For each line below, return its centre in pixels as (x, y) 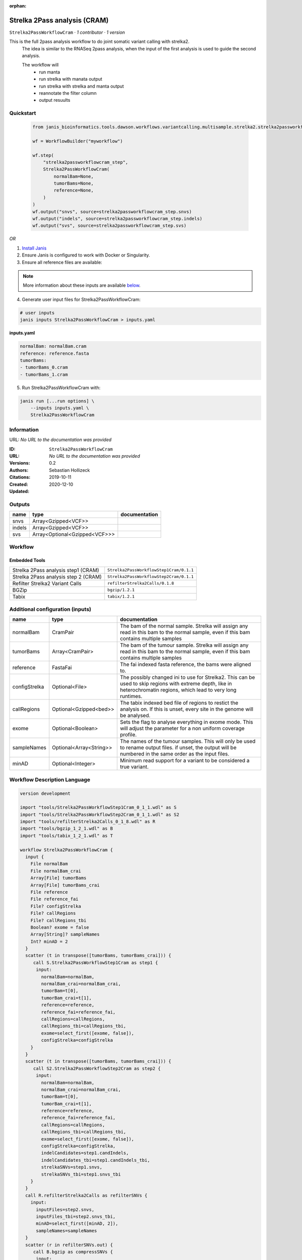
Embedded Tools (27, 560)
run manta (50, 72)
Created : (19, 484)
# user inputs (37, 313)
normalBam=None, (74, 176)
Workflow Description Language (50, 780)
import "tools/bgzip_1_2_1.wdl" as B (66, 829)
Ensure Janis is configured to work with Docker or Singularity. (86, 255)
